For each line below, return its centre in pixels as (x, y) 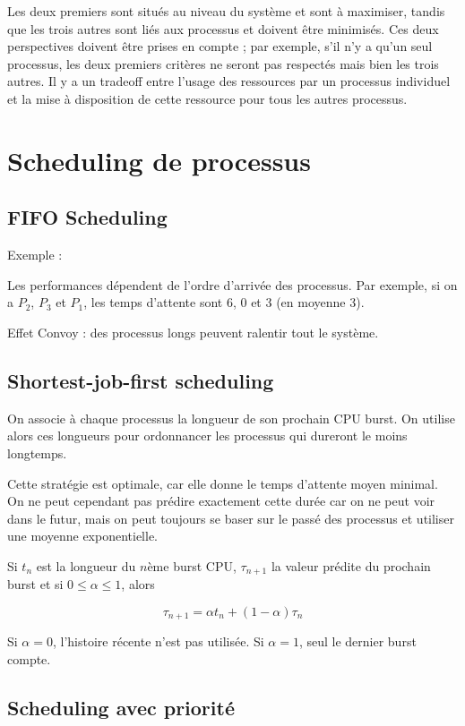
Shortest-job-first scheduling (141, 380)
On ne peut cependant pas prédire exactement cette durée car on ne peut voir (221, 501)
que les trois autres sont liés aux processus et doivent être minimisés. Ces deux (223, 28)
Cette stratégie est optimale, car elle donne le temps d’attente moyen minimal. (223, 483)
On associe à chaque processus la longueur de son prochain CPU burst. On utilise (231, 418)
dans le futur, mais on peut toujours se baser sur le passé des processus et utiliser (231, 518)
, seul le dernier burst (357, 641)
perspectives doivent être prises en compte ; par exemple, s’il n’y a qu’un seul (220, 46)
